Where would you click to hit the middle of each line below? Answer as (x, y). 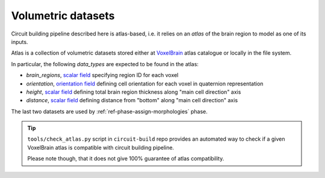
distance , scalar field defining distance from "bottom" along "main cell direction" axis (132, 100)
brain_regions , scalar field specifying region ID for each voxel (102, 75)
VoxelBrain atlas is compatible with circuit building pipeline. (101, 147)
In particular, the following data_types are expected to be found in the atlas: (105, 64)
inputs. (20, 41)
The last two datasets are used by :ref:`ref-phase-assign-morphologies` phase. (109, 111)
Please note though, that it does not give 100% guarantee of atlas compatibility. (126, 159)
